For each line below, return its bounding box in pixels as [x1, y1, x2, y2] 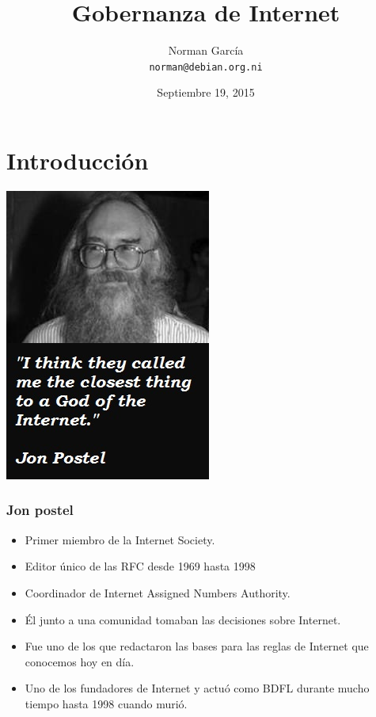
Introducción [6, 143, 149, 176]
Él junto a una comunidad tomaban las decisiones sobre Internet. [25, 611, 341, 627]
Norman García [168, 42, 244, 59]
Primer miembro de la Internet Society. [25, 531, 215, 547]
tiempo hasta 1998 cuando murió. [25, 695, 188, 711]
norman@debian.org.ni [149, 61, 263, 73]
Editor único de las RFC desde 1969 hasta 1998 [25, 558, 256, 574]
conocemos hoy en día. [25, 653, 135, 669]
